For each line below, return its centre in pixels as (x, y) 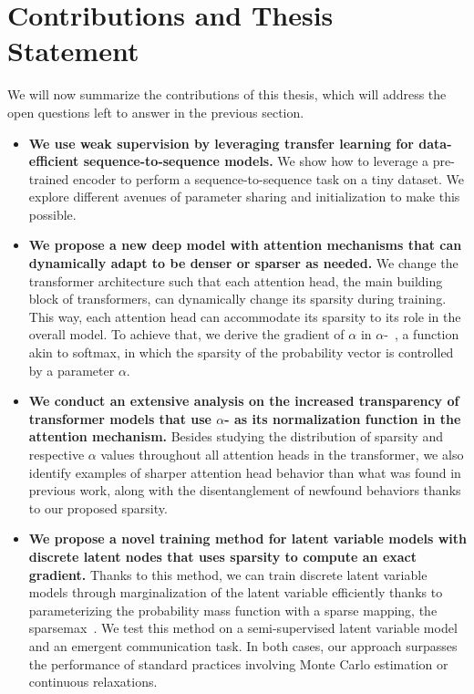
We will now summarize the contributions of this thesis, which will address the (227, 94)
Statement (73, 51)
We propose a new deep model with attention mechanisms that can (245, 245)
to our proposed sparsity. (98, 508)
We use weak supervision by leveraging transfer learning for (221, 143)
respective (57, 454)
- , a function (422, 334)
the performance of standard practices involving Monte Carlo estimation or (238, 663)
